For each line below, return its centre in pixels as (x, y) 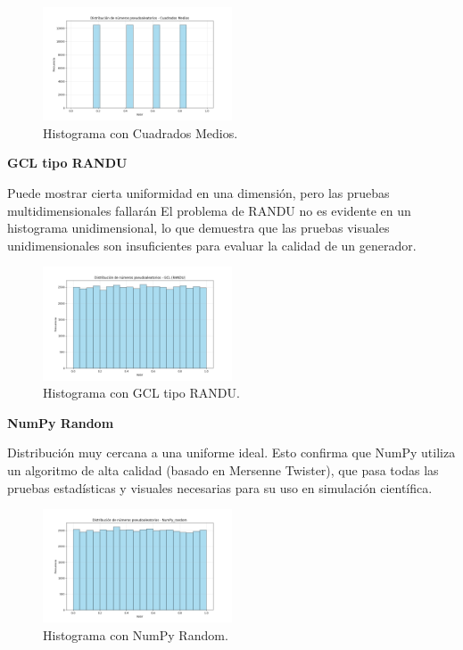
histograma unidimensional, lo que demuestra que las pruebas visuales (198, 228)
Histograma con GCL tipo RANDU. (141, 393)
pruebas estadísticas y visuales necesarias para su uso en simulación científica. (220, 487)
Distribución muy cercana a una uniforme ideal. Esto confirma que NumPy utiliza (231, 453)
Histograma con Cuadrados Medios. (141, 132)
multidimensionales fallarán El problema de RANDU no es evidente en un (209, 210)
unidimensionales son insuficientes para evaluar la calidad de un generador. (212, 245)
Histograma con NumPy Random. (136, 634)
